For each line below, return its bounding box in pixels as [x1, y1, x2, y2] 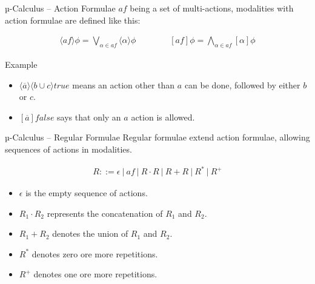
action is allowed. [131, 110, 195, 123]
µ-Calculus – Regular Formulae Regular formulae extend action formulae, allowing [5, 131, 310, 144]
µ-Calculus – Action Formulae [5, 2, 116, 14]
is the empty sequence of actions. [25, 187, 148, 199]
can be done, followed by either [184, 78, 300, 91]
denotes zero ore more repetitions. [31, 247, 158, 260]
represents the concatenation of [47, 206, 163, 219]
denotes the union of [52, 227, 128, 240]
